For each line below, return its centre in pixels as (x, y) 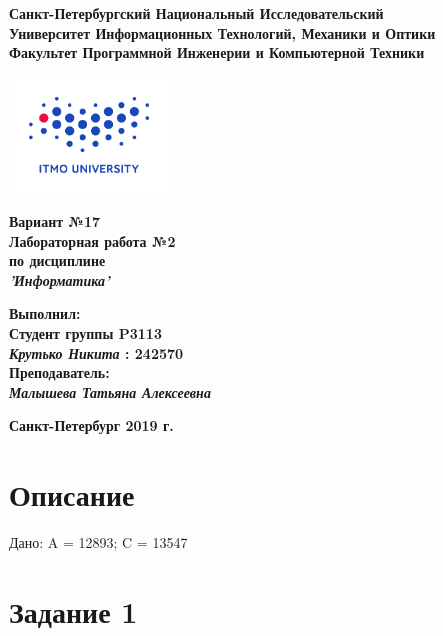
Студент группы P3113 (85, 332)
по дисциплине (57, 260)
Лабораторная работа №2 (92, 240)
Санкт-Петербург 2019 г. (91, 425)
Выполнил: (45, 313)
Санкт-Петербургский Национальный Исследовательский (196, 13)
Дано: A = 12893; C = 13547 (98, 542)
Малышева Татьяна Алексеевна (110, 391)
